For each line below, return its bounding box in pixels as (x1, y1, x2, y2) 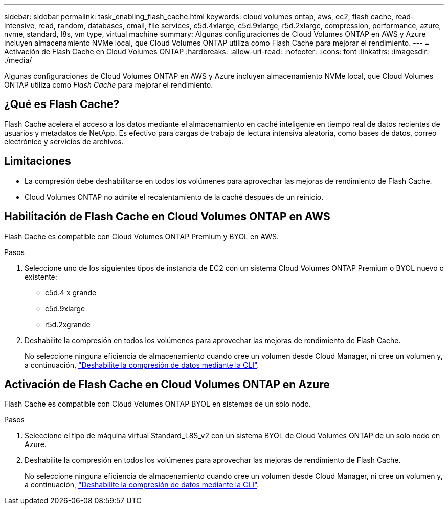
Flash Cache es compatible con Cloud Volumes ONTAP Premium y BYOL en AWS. (4, 231, 279, 241)
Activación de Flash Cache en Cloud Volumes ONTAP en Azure (4, 377, 330, 391)
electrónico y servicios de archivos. (4, 137, 124, 146)
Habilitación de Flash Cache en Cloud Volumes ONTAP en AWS (4, 210, 330, 223)
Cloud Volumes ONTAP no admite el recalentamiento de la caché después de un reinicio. (25, 192, 324, 201)
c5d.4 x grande (45, 288, 97, 297)
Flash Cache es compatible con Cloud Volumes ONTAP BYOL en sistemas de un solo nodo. (4, 399, 311, 409)
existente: (25, 272, 57, 281)
